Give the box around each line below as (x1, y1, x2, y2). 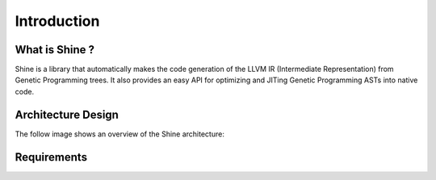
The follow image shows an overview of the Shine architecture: (15, 129, 225, 139)
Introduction (15, 12, 100, 30)
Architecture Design (15, 107, 119, 121)
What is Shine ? (15, 43, 94, 57)
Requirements (15, 150, 88, 164)
